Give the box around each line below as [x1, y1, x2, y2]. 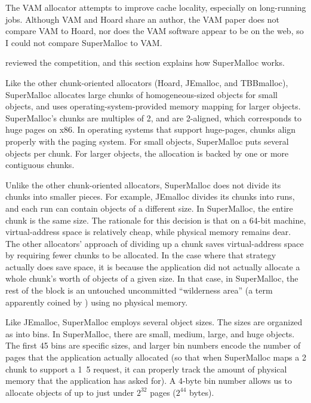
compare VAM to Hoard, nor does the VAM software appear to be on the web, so [5, 25, 304, 37]
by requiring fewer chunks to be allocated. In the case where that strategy [5, 249, 276, 261]
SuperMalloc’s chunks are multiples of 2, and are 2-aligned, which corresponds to [5, 111, 302, 124]
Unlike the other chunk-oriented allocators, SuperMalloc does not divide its [5, 178, 281, 191]
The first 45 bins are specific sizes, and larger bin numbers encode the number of [5, 339, 301, 352]
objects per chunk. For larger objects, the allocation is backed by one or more [5, 146, 289, 159]
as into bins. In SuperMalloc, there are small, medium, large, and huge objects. [5, 327, 295, 340]
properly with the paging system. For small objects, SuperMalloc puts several [5, 135, 289, 147]
